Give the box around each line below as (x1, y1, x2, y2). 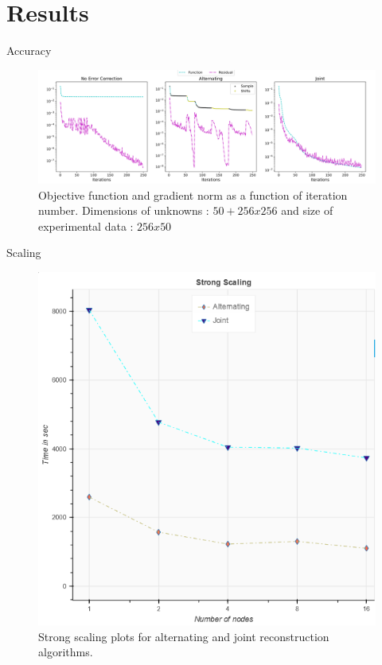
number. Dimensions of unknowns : (38, 202, 209, 219)
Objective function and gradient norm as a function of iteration (38, 186, 348, 203)
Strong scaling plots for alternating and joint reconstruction (38, 628, 329, 644)
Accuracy (6, 42, 52, 59)
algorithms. (38, 644, 93, 660)
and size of (281, 202, 333, 219)
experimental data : (38, 217, 134, 234)
